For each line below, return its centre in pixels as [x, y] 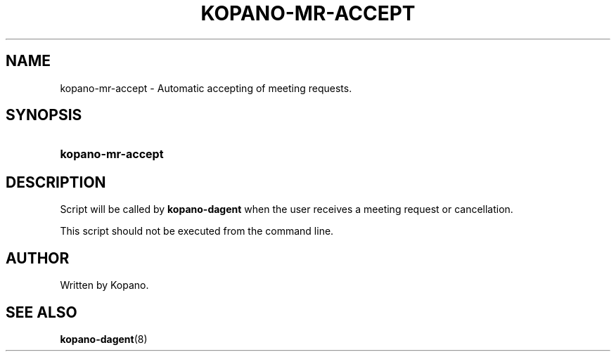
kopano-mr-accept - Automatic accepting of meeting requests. [206, 88]
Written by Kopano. [104, 285]
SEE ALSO [41, 312]
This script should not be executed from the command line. [197, 231]
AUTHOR [38, 258]
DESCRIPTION [56, 182]
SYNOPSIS [44, 115]
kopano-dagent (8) [104, 339]
